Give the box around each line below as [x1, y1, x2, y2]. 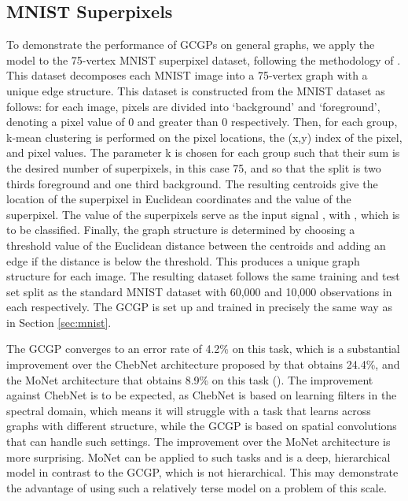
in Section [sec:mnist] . [6, 314, 112, 330]
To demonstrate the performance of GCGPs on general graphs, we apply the [6, 36, 375, 53]
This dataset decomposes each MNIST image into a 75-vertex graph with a [6, 67, 368, 83]
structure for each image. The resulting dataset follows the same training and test [6, 268, 400, 284]
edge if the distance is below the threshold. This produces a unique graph [6, 252, 360, 269]
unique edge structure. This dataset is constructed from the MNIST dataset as [6, 82, 385, 98]
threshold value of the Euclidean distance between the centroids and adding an [6, 236, 386, 253]
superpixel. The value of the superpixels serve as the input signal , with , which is [6, 206, 400, 222]
